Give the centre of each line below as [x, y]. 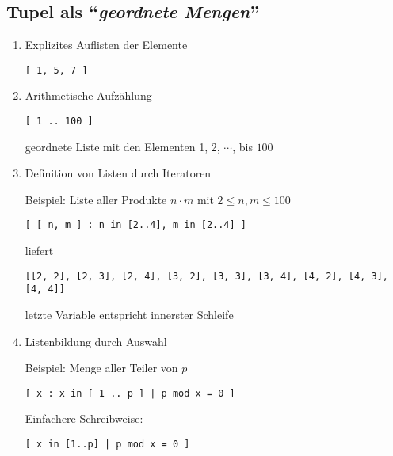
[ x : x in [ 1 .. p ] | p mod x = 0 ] [130, 393]
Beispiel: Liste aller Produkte [96, 199]
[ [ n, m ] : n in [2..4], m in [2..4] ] [135, 225]
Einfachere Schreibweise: [84, 418]
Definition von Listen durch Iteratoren [118, 173]
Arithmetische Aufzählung [88, 95]
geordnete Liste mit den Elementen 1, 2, [122, 146]
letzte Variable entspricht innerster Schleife [129, 315]
